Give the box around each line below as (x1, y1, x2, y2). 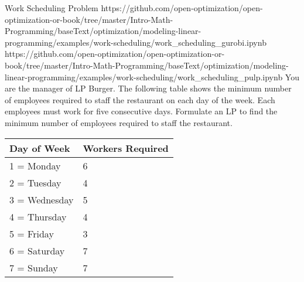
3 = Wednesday (9, 192, 74, 206)
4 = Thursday (9, 209, 67, 223)
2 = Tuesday (9, 175, 62, 189)
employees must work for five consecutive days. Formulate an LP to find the (5, 105, 278, 117)
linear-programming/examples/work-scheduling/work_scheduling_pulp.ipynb (5, 70, 283, 83)
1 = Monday (9, 158, 61, 172)
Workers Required (83, 141, 169, 155)
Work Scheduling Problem (5, 2, 98, 13)
